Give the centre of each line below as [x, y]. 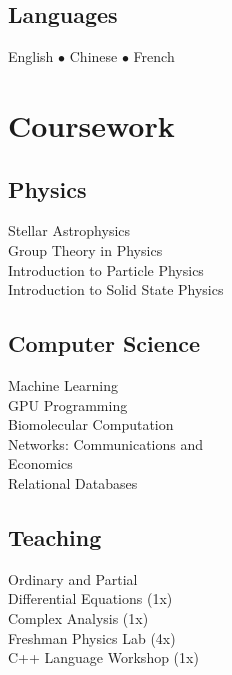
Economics [40, 463]
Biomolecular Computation [91, 424]
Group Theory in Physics [85, 249]
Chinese [93, 56]
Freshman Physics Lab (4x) [92, 637]
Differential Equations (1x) [90, 598]
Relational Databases [73, 482]
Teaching [55, 536]
